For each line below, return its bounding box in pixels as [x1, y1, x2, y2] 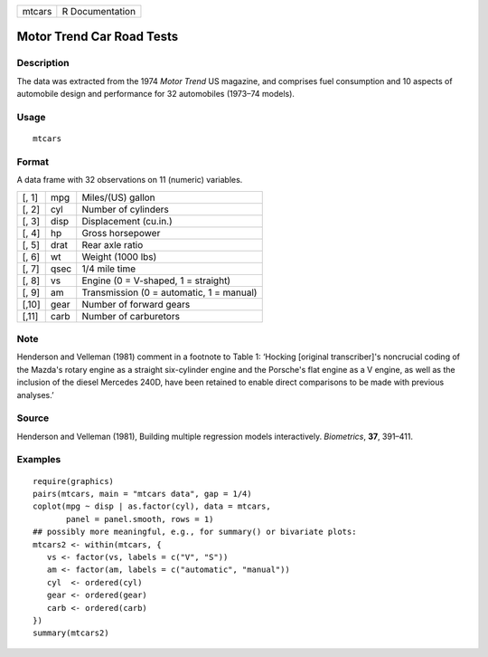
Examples [16, 453, 61, 466]
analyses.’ [16, 389, 54, 400]
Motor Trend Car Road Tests [16, 29, 179, 44]
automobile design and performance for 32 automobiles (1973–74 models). [16, 89, 296, 100]
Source [16, 412, 50, 424]
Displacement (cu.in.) [81, 214, 174, 227]
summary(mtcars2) [33, 628, 109, 638]
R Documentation [61, 5, 136, 17]
